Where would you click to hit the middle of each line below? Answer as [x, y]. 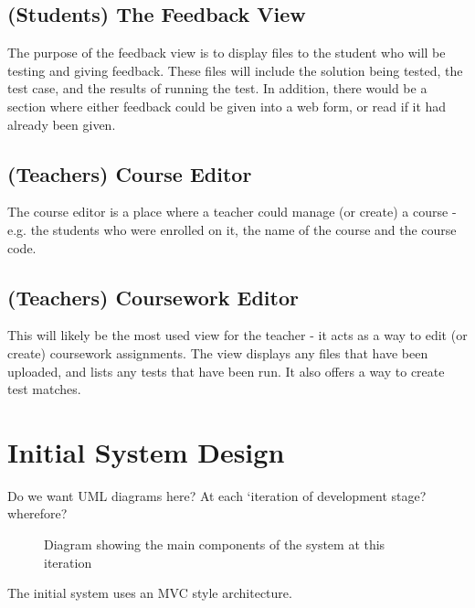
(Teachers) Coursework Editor [153, 297]
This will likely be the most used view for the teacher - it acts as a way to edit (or [237, 335]
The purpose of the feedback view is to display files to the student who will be [227, 53]
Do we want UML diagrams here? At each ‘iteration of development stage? [217, 495]
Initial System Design [146, 451]
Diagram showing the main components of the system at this [215, 544]
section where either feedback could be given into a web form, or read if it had [227, 106]
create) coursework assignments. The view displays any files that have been [218, 352]
